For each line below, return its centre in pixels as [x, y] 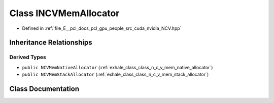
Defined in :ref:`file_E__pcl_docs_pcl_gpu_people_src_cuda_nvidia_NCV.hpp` [102, 28]
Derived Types [28, 57]
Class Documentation [44, 89]
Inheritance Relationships [51, 43]
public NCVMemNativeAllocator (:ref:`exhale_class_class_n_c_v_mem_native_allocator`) [117, 67]
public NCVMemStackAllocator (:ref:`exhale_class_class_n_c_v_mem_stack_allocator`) [115, 74]
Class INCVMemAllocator [64, 13]
